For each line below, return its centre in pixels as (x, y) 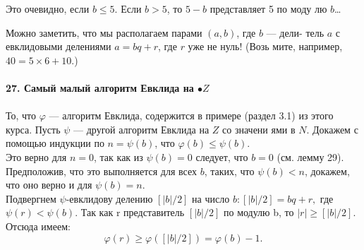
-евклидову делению (109, 198)
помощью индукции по (55, 143)
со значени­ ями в (259, 129)
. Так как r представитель (130, 212)
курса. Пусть (33, 129)
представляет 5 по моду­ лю (268, 8)
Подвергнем (31, 198)
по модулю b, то (259, 212)
